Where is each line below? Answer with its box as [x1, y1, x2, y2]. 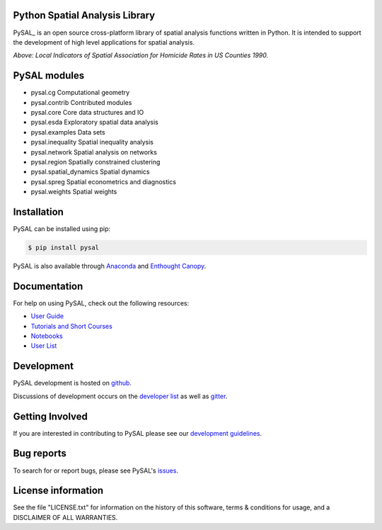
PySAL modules [13, 69, 85, 81]
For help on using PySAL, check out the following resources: [13, 298, 190, 308]
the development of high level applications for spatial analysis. [13, 38, 195, 46]
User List [30, 342, 57, 350]
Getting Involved [13, 410, 88, 422]
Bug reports [13, 447, 67, 460]
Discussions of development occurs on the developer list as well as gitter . [13, 392, 228, 400]
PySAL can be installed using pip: [13, 225, 111, 233]
